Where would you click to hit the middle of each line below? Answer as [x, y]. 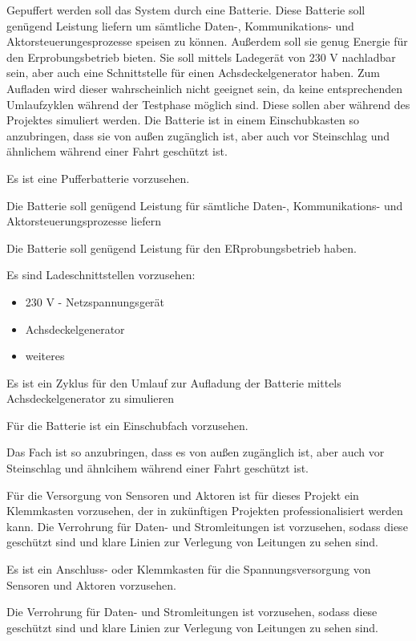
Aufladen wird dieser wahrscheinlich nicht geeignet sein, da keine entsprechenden [204, 88]
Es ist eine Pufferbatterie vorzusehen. [98, 178]
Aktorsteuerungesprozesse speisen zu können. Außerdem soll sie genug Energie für [207, 41]
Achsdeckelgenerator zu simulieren [91, 398]
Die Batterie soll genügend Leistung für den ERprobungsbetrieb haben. [182, 247]
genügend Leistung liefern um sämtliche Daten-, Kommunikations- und [180, 25]
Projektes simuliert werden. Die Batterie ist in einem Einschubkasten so [183, 120]
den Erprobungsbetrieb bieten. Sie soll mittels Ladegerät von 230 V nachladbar [201, 57]
